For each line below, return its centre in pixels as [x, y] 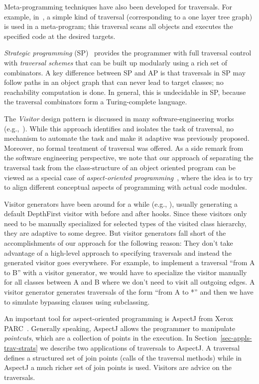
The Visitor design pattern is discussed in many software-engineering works [119, 118]
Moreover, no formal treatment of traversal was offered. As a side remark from [124, 148]
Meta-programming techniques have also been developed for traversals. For [118, 6]
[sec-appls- [236, 338]
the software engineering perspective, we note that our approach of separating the [129, 158]
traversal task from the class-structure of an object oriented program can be [120, 167]
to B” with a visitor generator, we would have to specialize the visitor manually [126, 272]
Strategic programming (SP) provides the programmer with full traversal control [128, 53]
